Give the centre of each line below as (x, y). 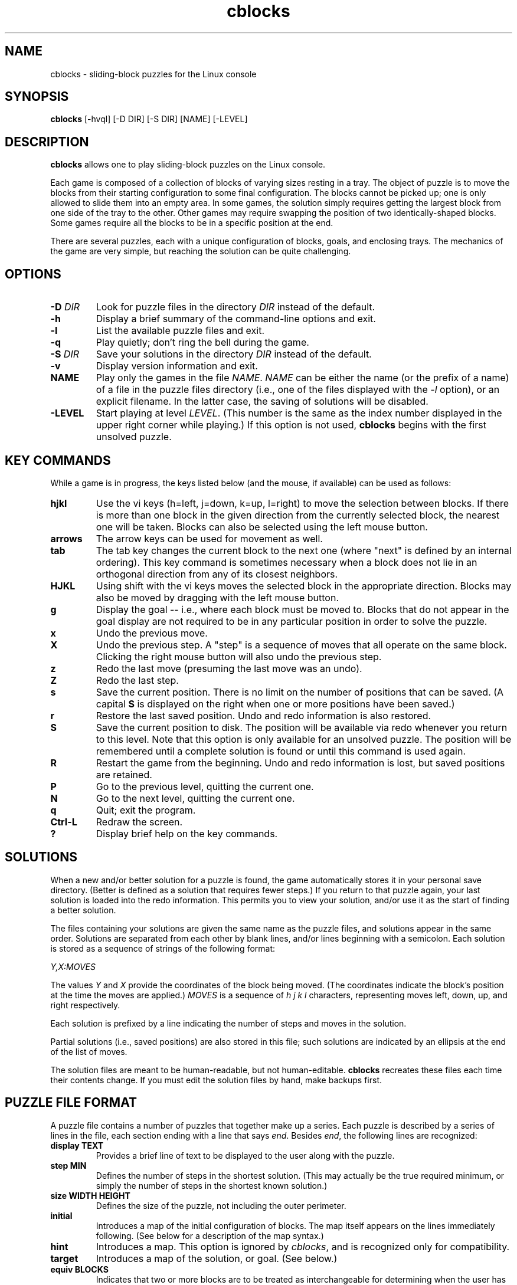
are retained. (124, 774)
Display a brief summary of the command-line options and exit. (236, 319)
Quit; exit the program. (146, 810)
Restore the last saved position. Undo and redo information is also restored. (264, 715)
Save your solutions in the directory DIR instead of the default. (234, 354)
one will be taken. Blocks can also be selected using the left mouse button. (262, 527)
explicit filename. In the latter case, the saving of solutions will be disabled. (262, 401)
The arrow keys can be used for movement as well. (209, 538)
